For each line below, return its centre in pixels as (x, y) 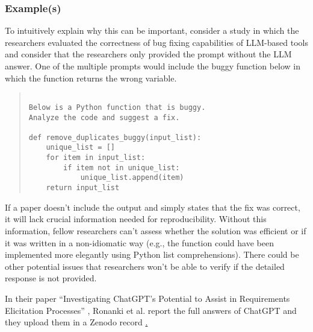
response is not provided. (51, 278)
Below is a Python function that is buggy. (117, 107)
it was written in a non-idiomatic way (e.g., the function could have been (139, 242)
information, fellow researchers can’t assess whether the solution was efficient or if (156, 230)
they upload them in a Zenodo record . (76, 322)
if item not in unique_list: (122, 168)
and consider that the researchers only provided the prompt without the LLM (148, 54)
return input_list (83, 188)
